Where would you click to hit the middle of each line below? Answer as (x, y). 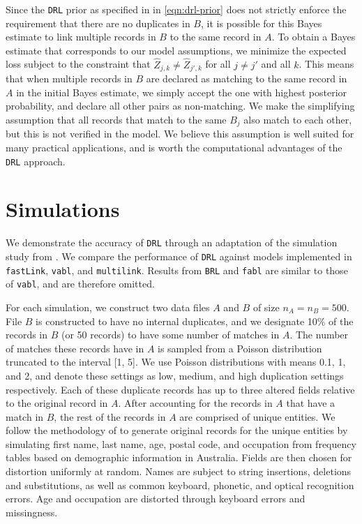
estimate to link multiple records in (81, 37)
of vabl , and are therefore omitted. (80, 284)
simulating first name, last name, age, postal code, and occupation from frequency (181, 443)
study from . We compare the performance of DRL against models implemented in (179, 256)
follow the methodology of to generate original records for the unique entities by (177, 430)
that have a (311, 403)
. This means (326, 64)
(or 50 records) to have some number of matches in (171, 335)
